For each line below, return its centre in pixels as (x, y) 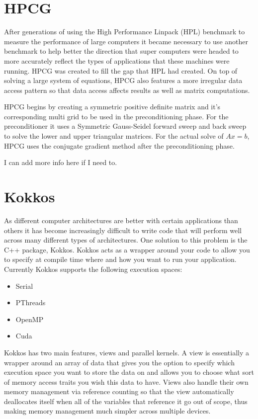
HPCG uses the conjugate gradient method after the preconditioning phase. (119, 145)
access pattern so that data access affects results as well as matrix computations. (127, 90)
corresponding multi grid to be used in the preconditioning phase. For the (116, 116)
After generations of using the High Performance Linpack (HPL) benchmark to (125, 32)
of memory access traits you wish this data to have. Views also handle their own (126, 381)
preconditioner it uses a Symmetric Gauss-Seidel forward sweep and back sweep (125, 126)
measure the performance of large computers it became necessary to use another (126, 41)
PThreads (31, 302)
